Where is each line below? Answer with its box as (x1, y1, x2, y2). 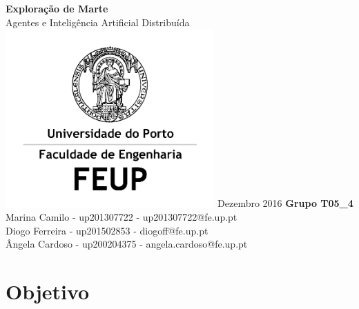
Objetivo (6, 277, 90, 306)
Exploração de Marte (6, 1, 108, 15)
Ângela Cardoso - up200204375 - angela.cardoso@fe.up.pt (6, 237, 248, 251)
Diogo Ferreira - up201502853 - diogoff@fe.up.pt (6, 223, 208, 237)
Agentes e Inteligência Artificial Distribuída (6, 14, 190, 29)
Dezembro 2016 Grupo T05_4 (217, 196, 353, 210)
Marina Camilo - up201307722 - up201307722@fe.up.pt (6, 210, 237, 224)
